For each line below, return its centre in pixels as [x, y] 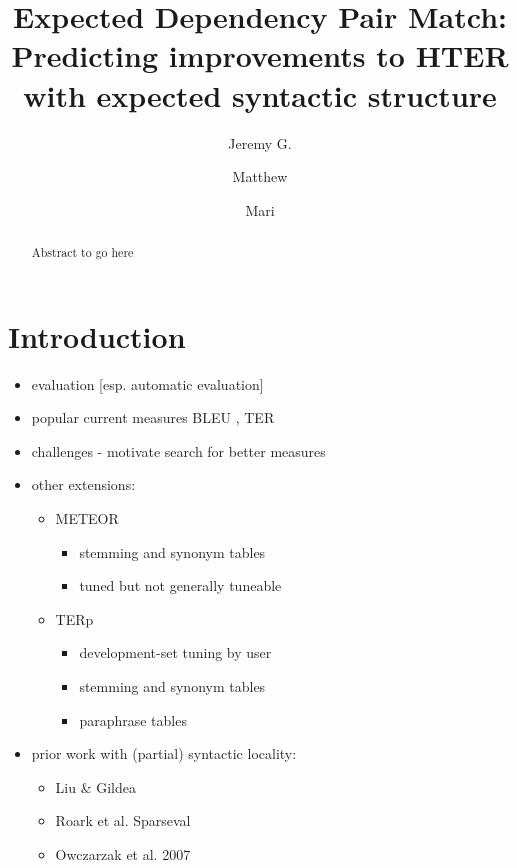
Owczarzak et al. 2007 [123, 853]
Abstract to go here [82, 252]
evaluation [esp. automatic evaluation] [147, 383]
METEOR [87, 518]
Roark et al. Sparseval [123, 820]
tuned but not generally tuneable [180, 585]
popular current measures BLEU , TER [153, 417]
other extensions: [83, 484]
